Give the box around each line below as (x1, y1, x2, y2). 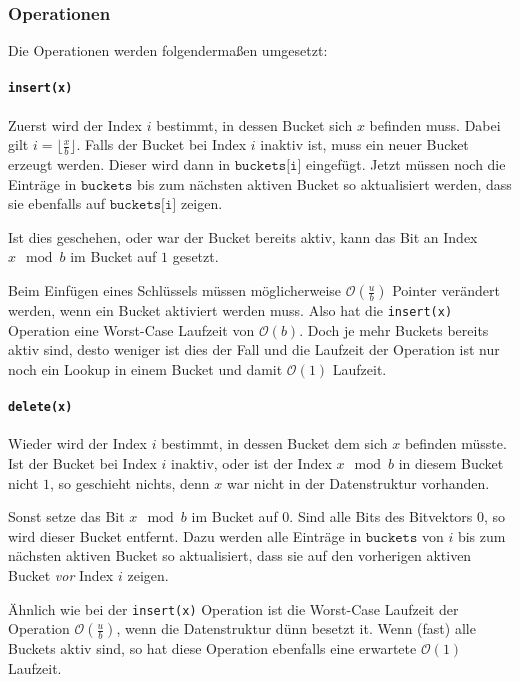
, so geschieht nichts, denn (50, 472, 210, 493)
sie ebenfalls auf (8, 193, 105, 214)
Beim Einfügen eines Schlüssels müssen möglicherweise (8, 280, 342, 301)
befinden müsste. (404, 433, 507, 454)
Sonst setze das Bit (8, 506, 125, 527)
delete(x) (8, 400, 73, 415)
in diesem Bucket (398, 452, 504, 473)
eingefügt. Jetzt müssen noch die (306, 154, 506, 175)
